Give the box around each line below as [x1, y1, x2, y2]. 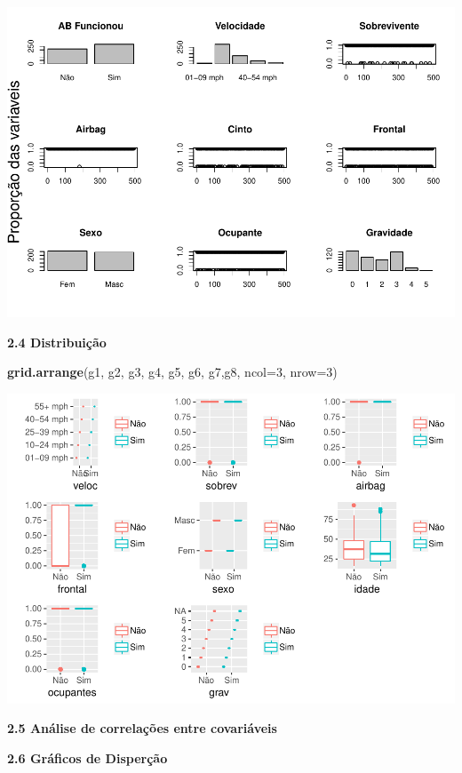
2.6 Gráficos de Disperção [7, 748, 168, 767]
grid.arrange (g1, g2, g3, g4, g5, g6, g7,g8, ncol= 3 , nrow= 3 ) [7, 363, 338, 381]
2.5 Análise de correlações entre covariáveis [7, 719, 277, 737]
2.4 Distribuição [7, 332, 107, 351]
